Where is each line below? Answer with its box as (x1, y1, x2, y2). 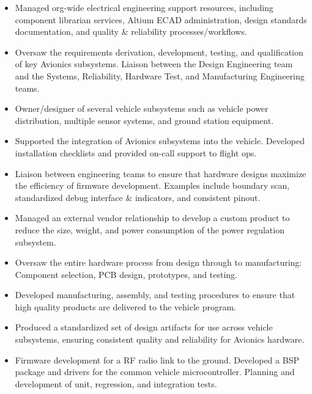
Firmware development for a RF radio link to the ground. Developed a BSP (15, 353, 299, 366)
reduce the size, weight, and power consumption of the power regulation (15, 223, 284, 236)
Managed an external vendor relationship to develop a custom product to (15, 211, 290, 224)
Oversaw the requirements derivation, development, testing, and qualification (15, 45, 303, 58)
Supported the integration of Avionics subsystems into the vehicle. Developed (15, 134, 305, 147)
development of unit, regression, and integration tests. (15, 377, 217, 390)
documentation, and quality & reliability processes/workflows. (15, 25, 247, 38)
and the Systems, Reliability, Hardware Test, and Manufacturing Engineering (15, 69, 305, 82)
